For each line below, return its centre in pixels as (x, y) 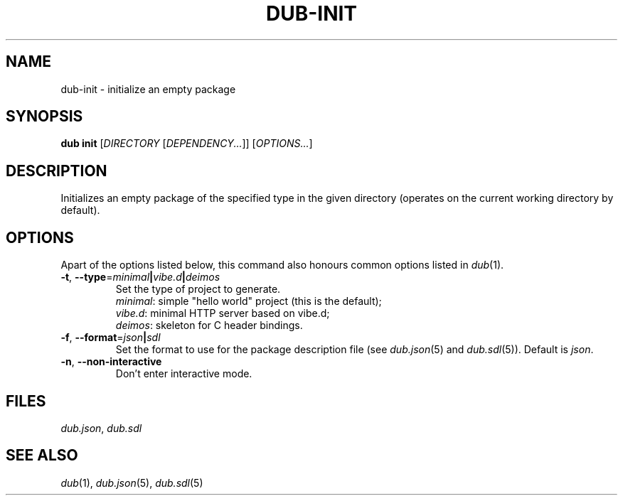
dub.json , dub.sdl (101, 428)
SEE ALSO (42, 456)
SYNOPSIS (44, 117)
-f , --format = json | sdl (111, 338)
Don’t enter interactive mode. (184, 374)
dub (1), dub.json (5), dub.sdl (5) (132, 483)
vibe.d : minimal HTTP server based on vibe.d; (223, 313)
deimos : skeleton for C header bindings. (209, 325)
